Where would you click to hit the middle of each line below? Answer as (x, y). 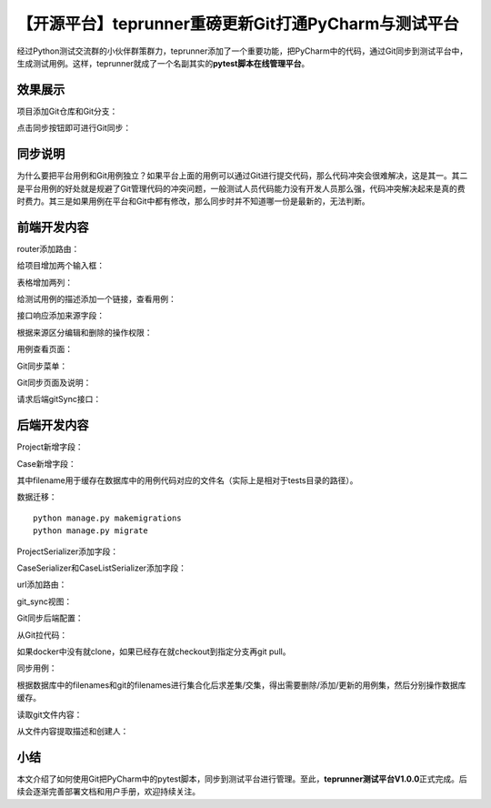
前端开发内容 (53, 227)
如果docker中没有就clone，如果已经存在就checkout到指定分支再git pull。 (154, 651)
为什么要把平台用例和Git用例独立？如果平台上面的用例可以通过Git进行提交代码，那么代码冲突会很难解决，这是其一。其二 (242, 176)
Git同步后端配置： (50, 618)
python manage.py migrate (91, 531)
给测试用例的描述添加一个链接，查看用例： (96, 299)
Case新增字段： (46, 463)
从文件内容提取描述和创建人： (73, 731)
